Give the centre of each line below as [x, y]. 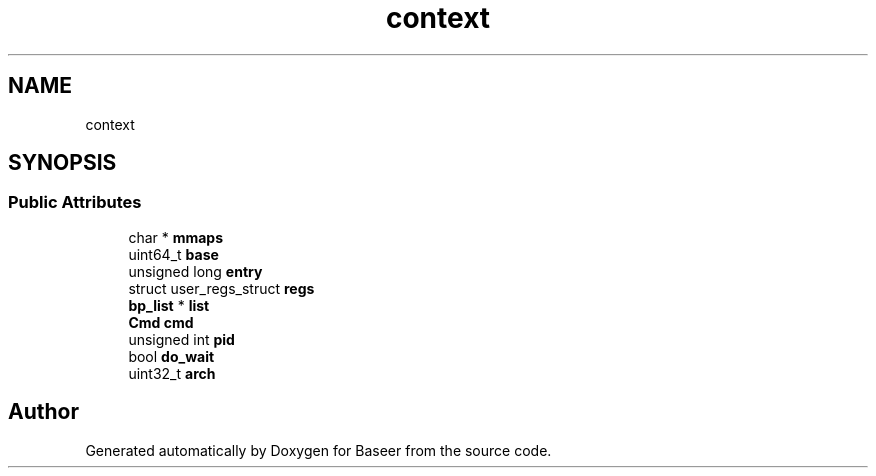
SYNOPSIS [62, 163]
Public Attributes [75, 202]
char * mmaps [176, 237]
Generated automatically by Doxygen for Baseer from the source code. [318, 450]
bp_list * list [169, 305]
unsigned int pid [181, 339]
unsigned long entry [195, 271]
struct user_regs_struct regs [221, 288]
